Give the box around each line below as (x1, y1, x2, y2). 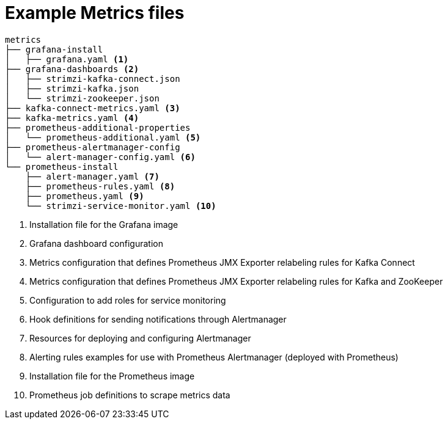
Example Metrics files (5, 2, 185, 23)
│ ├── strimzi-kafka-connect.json (5, 73, 180, 84)
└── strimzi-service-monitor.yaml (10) (25, 200, 216, 211)
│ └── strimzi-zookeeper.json (5, 93, 160, 103)
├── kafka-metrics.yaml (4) (5, 112, 139, 123)
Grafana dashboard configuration (29, 238, 163, 249)
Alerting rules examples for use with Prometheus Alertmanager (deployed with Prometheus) (29, 351, 398, 362)
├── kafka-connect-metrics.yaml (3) (5, 103, 180, 113)
